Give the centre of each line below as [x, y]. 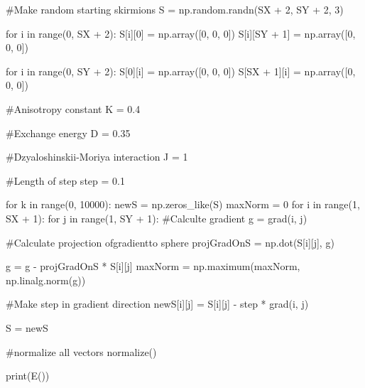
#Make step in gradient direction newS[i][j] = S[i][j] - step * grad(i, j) [157, 304]
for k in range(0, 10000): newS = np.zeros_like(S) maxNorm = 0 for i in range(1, [183, 204]
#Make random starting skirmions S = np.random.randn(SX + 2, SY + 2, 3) [175, 9]
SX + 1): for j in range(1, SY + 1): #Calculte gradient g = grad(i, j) [157, 218]
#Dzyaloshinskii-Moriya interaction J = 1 [97, 157]
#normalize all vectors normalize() [81, 351]
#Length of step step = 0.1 [65, 180]
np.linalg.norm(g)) [46, 280]
